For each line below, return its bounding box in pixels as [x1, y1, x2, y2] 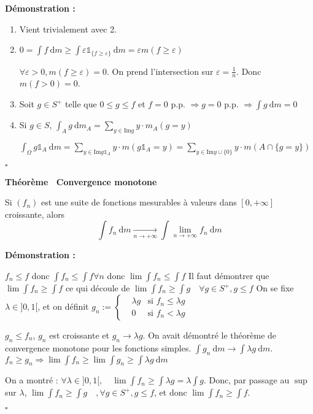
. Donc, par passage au [203, 374, 290, 386]
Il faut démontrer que [188, 269, 269, 282]
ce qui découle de [65, 282, 130, 294]
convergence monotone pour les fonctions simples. [5, 341, 191, 354]
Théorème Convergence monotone [5, 175, 157, 188]
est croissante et [49, 329, 109, 342]
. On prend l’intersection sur [107, 64, 214, 77]
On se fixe [256, 282, 294, 294]
